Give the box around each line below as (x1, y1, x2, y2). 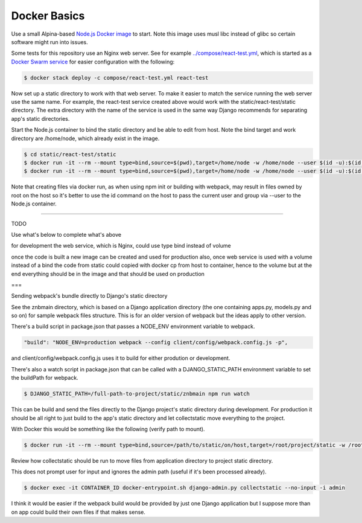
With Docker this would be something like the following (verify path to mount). (11, 425, 205, 432)
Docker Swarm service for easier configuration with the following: (11, 58, 175, 65)
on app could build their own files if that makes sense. (11, 508, 146, 516)
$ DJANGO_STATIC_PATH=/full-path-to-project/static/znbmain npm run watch (24, 390, 250, 397)
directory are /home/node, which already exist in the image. (11, 135, 160, 142)
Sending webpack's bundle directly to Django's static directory (11, 292, 168, 300)
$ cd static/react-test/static (24, 151, 117, 158)
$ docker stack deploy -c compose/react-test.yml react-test (24, 74, 209, 81)
